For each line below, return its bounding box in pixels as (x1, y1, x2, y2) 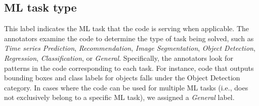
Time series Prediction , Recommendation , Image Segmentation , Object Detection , (4, 43, 255, 53)
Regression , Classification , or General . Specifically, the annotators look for (4, 52, 233, 63)
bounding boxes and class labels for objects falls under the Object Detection (4, 72, 240, 83)
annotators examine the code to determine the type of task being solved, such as (4, 33, 254, 43)
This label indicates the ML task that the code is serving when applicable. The (4, 23, 249, 34)
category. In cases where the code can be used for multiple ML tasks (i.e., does (4, 82, 248, 92)
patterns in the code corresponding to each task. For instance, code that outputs (4, 62, 254, 73)
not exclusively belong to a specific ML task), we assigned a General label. (4, 92, 235, 102)
